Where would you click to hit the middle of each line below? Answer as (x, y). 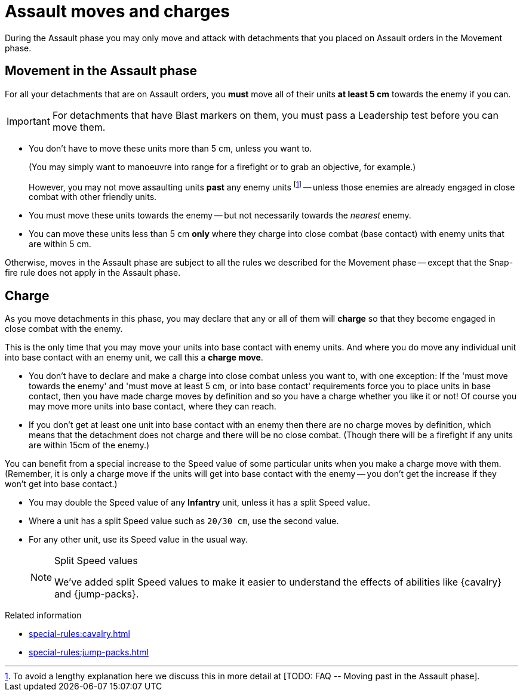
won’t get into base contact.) (61, 484)
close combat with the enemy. (64, 329)
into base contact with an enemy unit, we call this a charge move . (134, 358)
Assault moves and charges (117, 11)
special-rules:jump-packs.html (89, 652)
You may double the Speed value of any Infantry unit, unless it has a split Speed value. (199, 503)
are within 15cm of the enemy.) (89, 445)
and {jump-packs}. (97, 594)
